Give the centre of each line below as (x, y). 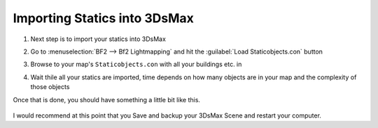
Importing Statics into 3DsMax (103, 18)
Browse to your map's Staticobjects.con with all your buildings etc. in (136, 64)
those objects (50, 87)
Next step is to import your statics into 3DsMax (98, 39)
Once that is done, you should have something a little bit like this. (107, 99)
